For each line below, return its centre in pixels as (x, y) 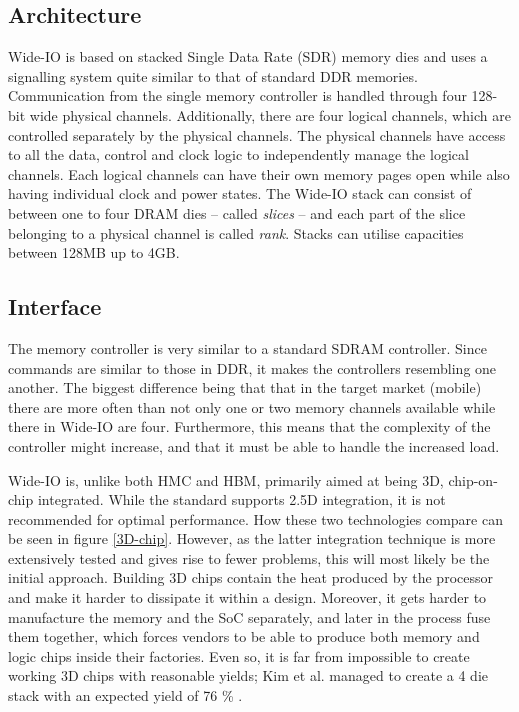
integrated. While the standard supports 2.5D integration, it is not (241, 499)
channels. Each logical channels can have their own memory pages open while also (259, 173)
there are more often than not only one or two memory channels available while (252, 406)
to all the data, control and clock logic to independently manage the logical (238, 154)
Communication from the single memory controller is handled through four (237, 95)
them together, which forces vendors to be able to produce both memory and (244, 636)
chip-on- (473, 479)
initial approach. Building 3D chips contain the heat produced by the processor (250, 577)
